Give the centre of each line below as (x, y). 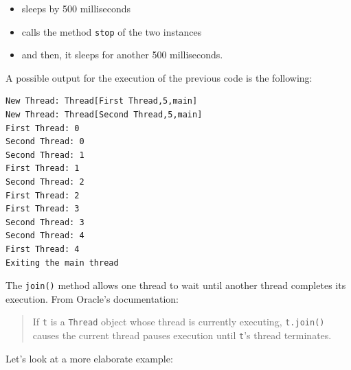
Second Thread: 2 (45, 182)
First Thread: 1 (43, 169)
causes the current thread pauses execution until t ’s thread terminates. (182, 335)
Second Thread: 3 (45, 222)
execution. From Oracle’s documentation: (92, 298)
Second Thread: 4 (45, 236)
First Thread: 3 (43, 209)
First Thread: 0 (43, 128)
